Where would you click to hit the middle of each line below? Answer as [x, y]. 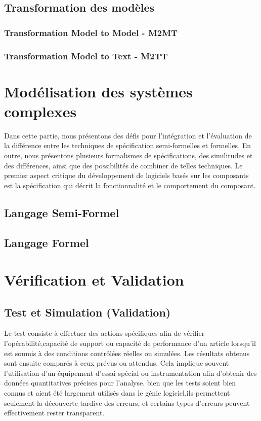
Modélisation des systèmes [98, 91]
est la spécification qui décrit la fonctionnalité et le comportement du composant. [130, 185]
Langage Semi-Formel [62, 212]
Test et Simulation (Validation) [88, 312]
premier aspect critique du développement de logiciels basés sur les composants [126, 175]
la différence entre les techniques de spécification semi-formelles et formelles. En [128, 145]
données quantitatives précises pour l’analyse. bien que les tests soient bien [120, 383]
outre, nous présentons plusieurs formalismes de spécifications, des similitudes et [128, 155]
